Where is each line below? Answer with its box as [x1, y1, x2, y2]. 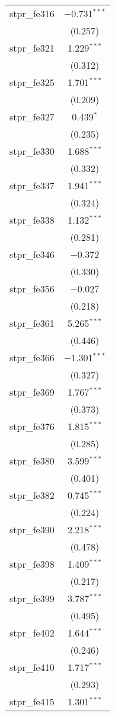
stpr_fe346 [9, 247, 55, 261]
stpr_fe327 [9, 110, 55, 123]
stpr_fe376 [9, 419, 55, 433]
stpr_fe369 [9, 385, 55, 399]
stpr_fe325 [9, 75, 55, 89]
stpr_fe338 [9, 213, 55, 227]
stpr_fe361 [9, 316, 55, 330]
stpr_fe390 [9, 523, 55, 536]
